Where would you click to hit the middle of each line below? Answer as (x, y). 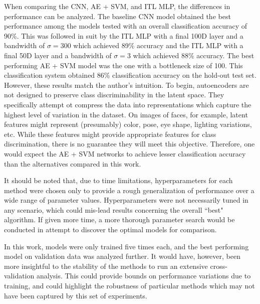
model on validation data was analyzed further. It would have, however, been (122, 256)
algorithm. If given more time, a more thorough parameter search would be (119, 219)
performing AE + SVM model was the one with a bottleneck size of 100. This (123, 65)
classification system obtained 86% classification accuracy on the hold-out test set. (130, 75)
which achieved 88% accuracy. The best (194, 55)
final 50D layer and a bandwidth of (58, 55)
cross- (219, 266)
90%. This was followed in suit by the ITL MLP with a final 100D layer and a (124, 35)
